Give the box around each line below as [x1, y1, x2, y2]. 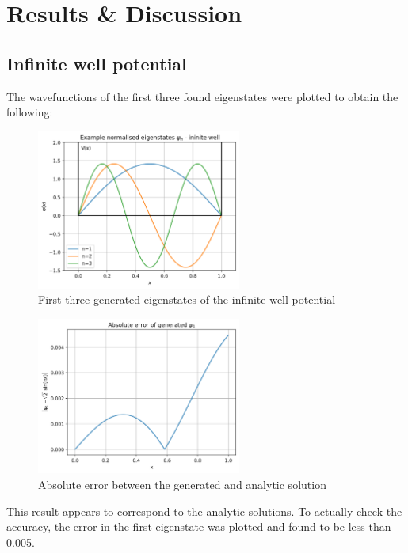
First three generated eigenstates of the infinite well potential [38, 291, 336, 308]
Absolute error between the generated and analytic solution [38, 476, 326, 493]
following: [6, 104, 53, 120]
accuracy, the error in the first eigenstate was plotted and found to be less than [6, 518, 391, 535]
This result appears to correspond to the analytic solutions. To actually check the [6, 502, 402, 519]
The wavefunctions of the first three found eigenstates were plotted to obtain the [6, 88, 398, 104]
